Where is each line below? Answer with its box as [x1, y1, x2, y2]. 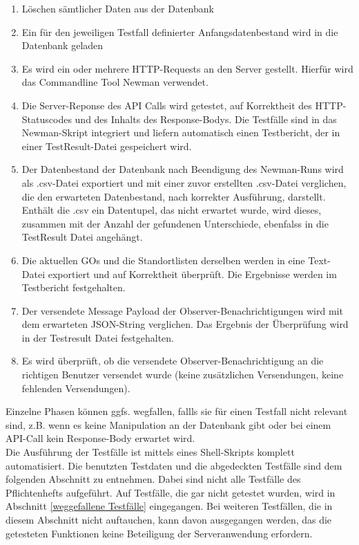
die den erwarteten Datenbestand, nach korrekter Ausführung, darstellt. [21, 189, 326, 203]
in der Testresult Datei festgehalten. [21, 330, 175, 344]
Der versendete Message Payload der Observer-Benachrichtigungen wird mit [21, 303, 343, 317]
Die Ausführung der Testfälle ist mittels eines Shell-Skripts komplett [6, 445, 295, 459]
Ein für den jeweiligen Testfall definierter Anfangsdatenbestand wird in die [21, 24, 338, 39]
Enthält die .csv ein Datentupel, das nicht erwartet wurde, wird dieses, [21, 203, 322, 217]
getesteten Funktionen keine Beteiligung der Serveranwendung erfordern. [6, 526, 313, 540]
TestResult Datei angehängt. [21, 230, 143, 244]
